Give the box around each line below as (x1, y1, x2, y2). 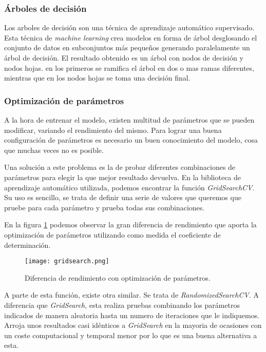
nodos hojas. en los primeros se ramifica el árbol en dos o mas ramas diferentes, (4, 62, 254, 73)
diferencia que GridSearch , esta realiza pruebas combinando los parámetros (4, 299, 240, 310)
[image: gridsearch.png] (25, 258, 109, 265)
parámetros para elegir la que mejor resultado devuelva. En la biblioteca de (4, 171, 241, 182)
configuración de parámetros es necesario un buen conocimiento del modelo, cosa (4, 134, 258, 145)
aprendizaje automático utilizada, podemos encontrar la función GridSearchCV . (4, 182, 255, 192)
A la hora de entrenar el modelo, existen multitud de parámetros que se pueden (4, 114, 255, 125)
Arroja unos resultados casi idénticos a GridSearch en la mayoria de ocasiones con (4, 320, 262, 330)
